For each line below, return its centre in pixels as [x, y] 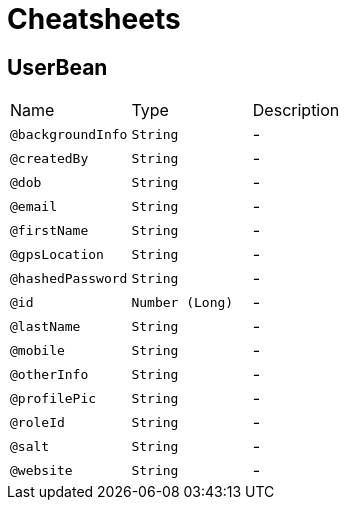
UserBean [57, 67]
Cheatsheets [94, 19]
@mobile [37, 350]
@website [41, 470]
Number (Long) [182, 302]
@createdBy [49, 158]
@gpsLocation [57, 254]
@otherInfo [49, 374]
